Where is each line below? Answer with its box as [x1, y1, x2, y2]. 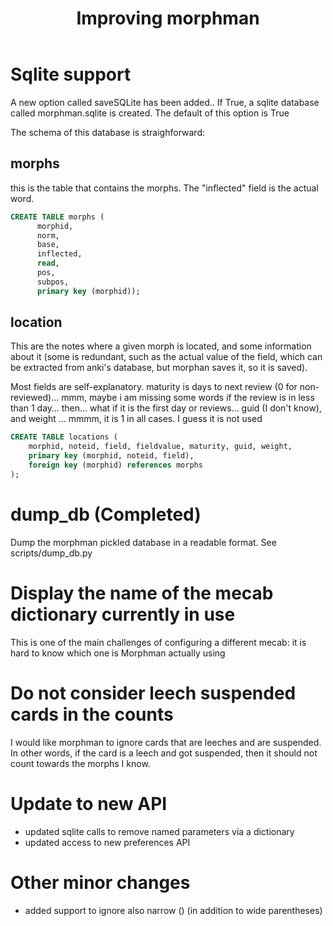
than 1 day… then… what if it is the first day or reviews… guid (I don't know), [10, 402, 322, 414]
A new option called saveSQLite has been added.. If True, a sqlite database [10, 96, 320, 108]
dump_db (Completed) [10, 503, 202, 526]
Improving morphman [76, 7, 260, 30]
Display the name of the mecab [10, 582, 274, 604]
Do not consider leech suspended [10, 682, 297, 704]
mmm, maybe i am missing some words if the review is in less [61, 392, 315, 404]
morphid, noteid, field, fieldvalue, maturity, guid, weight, [28, 442, 293, 452]
